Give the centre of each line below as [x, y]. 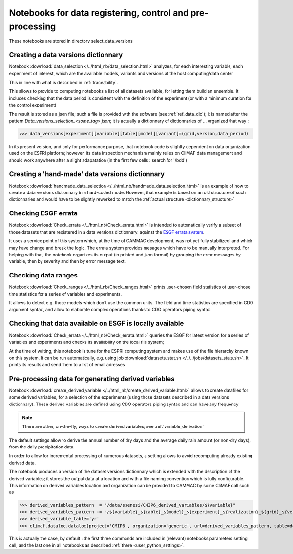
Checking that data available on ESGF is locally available [96, 324]
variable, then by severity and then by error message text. [67, 261]
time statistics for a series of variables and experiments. [65, 294]
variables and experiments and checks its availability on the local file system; [86, 342]
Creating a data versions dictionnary [66, 55]
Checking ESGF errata [43, 213]
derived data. [22, 463]
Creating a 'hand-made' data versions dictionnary [87, 174]
